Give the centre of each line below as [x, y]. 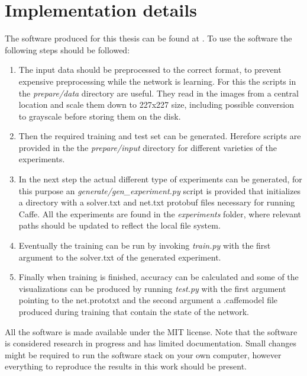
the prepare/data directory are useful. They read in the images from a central [159, 93]
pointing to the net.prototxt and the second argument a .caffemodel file [148, 300]
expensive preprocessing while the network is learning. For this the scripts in [157, 81]
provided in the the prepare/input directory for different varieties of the [148, 147]
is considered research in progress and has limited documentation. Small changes [151, 343]
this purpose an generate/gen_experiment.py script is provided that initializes [160, 190]
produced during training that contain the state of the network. [134, 311]
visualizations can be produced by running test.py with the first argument [152, 288]
